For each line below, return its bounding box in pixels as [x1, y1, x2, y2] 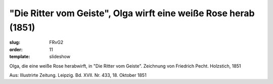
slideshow [49, 54, 71, 60]
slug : [9, 39, 20, 46]
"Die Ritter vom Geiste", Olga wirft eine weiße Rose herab [9, 8, 255, 19]
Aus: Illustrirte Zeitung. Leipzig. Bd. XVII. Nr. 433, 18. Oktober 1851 [9, 72, 147, 78]
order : [9, 46, 23, 53]
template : [9, 54, 30, 60]
